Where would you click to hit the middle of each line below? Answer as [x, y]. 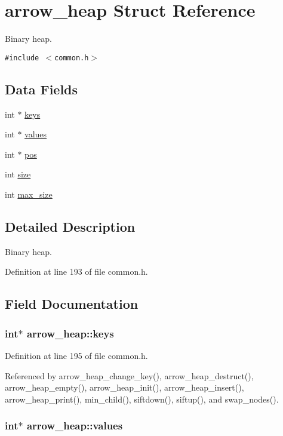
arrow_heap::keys [70, 333]
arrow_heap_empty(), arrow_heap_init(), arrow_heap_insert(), [124, 387]
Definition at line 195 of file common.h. [76, 355]
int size [18, 174]
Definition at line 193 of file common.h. [76, 271]
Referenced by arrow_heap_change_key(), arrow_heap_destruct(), [129, 375]
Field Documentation [72, 304]
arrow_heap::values [75, 426]
